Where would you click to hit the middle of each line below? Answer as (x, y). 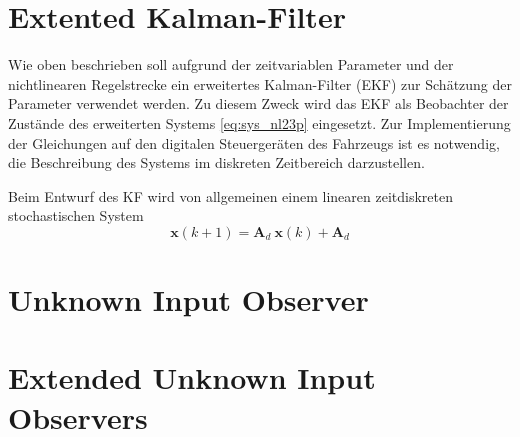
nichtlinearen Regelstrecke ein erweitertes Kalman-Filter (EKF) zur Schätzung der (260, 83)
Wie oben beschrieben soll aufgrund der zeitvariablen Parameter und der (231, 64)
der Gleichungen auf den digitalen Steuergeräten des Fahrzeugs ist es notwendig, (254, 142)
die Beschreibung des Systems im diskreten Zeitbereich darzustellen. (216, 162)
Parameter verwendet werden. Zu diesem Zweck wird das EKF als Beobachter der (258, 103)
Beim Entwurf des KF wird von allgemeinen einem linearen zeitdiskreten (230, 195)
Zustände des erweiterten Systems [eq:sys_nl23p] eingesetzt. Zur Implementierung (259, 122)
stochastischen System (76, 215)
